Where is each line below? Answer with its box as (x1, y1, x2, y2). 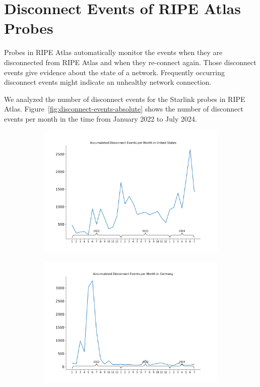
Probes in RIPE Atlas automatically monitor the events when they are (4, 47, 223, 58)
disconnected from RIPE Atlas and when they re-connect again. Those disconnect (4, 57, 256, 67)
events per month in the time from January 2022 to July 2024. (4, 113, 197, 124)
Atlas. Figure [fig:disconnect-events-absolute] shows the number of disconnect (4, 103, 243, 114)
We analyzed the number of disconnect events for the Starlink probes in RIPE (4, 93, 245, 104)
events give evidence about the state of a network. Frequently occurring (4, 67, 225, 77)
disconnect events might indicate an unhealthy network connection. (4, 77, 212, 87)
